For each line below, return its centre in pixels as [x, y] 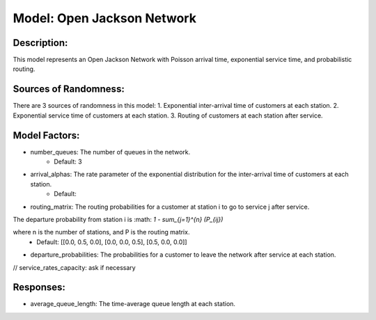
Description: [40, 43]
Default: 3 [68, 162]
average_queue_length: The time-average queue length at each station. [133, 304]
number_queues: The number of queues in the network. [110, 152]
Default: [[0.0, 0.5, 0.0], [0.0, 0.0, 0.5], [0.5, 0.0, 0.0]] [112, 242]
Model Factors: [46, 135]
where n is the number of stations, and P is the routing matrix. [101, 232]
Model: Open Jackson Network [104, 18]
